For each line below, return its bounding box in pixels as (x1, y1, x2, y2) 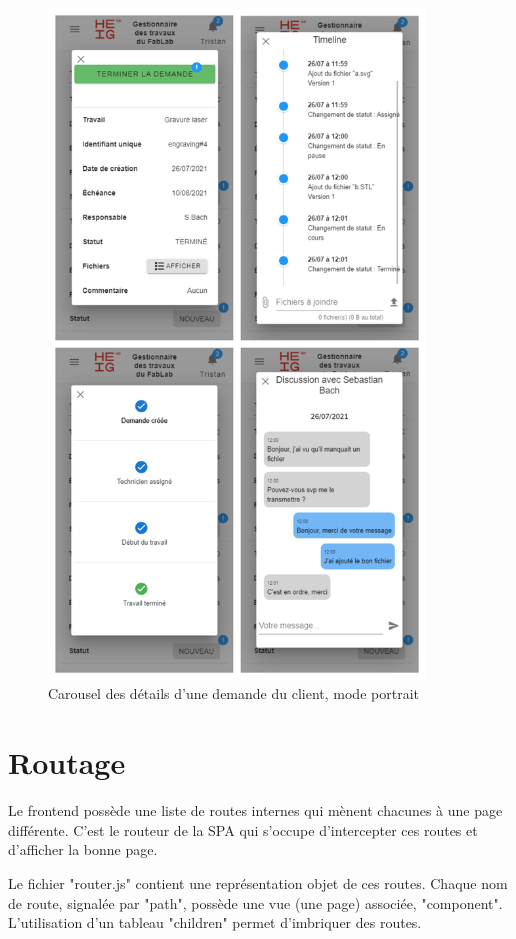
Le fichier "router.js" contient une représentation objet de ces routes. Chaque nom (8, 872, 508, 893)
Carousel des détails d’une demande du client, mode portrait (48, 683, 419, 704)
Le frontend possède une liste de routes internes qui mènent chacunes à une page (8, 800, 503, 821)
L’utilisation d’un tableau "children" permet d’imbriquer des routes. (8, 912, 422, 933)
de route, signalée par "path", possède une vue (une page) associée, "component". (8, 892, 503, 913)
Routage (8, 742, 126, 783)
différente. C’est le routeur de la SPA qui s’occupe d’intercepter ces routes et (8, 819, 478, 840)
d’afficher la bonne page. (8, 839, 158, 860)
